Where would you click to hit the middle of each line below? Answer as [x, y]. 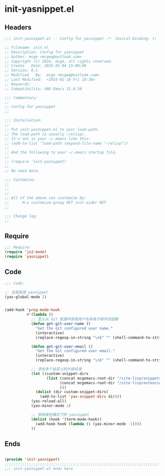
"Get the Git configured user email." [75, 351]
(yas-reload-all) [49, 401]
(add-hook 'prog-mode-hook [32, 310]
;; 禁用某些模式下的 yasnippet [60, 415]
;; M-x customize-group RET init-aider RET [55, 203]
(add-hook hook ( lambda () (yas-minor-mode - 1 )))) [88, 424]
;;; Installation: [23, 120]
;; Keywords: [18, 84]
